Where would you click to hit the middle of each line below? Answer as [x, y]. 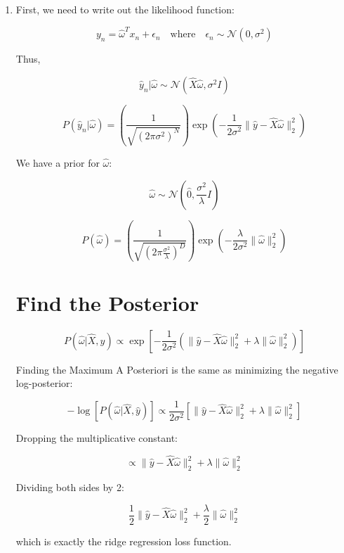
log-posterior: [44, 383]
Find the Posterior [107, 302]
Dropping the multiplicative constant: [97, 438]
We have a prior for [58, 162]
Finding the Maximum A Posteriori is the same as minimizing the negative [177, 369]
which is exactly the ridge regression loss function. [124, 541]
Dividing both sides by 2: [70, 487]
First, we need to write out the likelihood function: [125, 9]
